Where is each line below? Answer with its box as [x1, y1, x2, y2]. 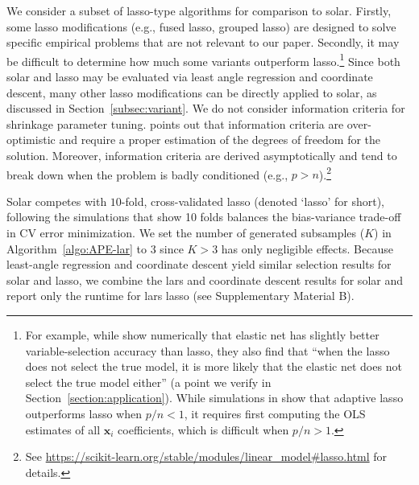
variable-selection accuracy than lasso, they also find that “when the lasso [25, 342, 390, 359]
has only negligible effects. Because [221, 240, 393, 257]
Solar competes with [6, 192, 107, 209]
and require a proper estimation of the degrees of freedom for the [59, 131, 381, 148]
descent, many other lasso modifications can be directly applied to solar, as [6, 84, 377, 101]
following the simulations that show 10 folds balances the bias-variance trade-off [6, 208, 401, 225]
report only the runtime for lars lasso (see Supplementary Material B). [6, 287, 355, 304]
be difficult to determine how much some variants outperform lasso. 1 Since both [6, 50, 400, 69]
